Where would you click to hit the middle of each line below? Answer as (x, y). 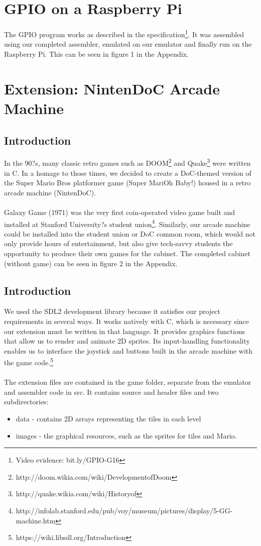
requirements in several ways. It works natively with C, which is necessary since (127, 321)
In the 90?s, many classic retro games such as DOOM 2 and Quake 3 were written (127, 162)
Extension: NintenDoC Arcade (112, 88)
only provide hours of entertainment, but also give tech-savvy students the (118, 243)
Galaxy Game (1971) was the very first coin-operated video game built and (120, 212)
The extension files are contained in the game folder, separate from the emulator (128, 382)
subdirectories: (26, 402)
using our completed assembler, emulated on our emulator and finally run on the (128, 44)
